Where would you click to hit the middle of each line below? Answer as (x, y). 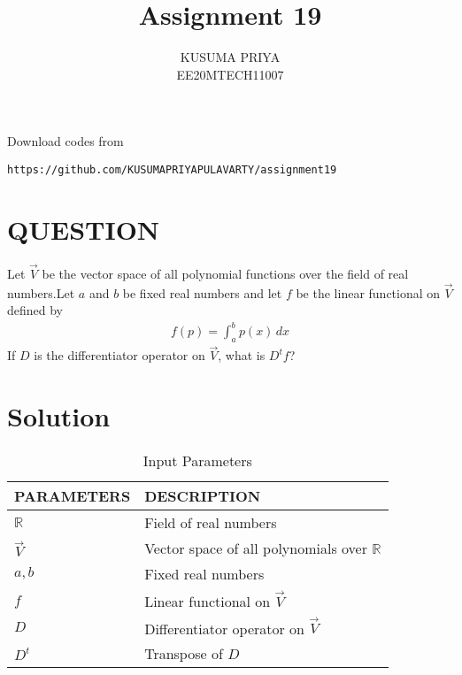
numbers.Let (41, 292)
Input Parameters (197, 461)
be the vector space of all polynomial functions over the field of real (225, 273)
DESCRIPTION (203, 496)
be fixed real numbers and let (202, 292)
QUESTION (84, 229)
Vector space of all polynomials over (256, 548)
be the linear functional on (368, 292)
